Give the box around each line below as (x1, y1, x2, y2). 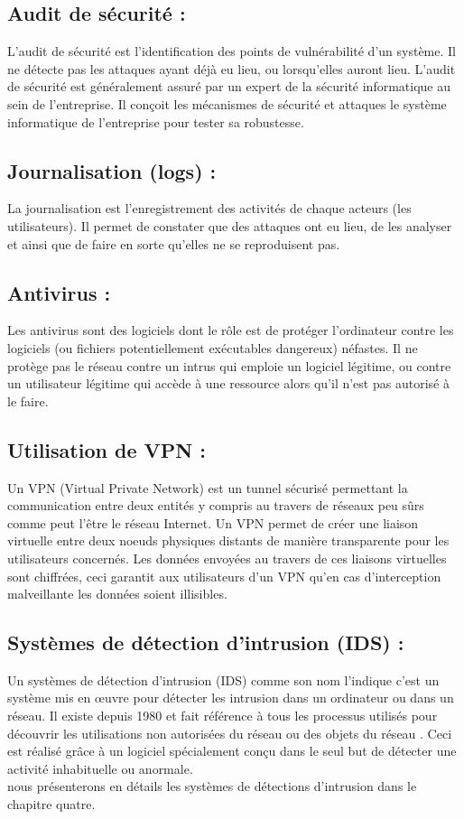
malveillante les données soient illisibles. (7, 584, 227, 603)
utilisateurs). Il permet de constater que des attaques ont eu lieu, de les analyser (7, 216, 452, 235)
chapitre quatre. (7, 795, 96, 814)
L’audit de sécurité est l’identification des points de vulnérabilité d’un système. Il (7, 42, 456, 60)
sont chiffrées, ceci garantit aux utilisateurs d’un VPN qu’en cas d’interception (7, 566, 441, 585)
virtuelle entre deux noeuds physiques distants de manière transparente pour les (7, 531, 450, 550)
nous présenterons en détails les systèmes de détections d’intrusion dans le (7, 777, 417, 796)
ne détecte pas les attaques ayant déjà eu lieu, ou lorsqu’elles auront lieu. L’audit (7, 59, 456, 78)
